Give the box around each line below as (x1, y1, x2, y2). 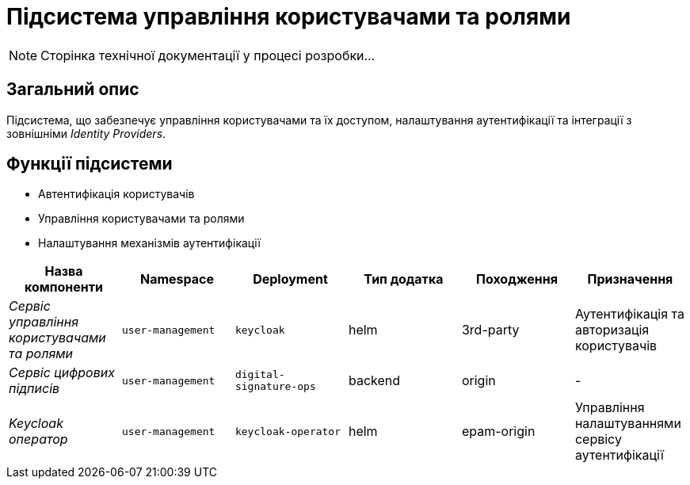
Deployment (253, 271, 328, 288)
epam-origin (461, 423, 536, 440)
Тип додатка (364, 271, 444, 288)
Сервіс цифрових (9, 365, 115, 381)
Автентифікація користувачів (38, 187, 195, 201)
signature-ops (234, 380, 316, 393)
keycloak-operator (234, 425, 341, 437)
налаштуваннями (574, 415, 681, 432)
